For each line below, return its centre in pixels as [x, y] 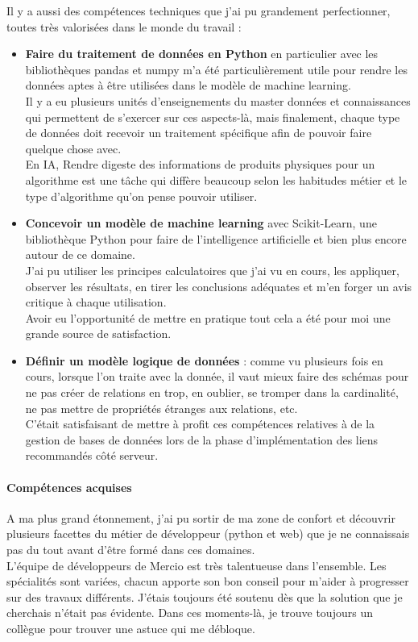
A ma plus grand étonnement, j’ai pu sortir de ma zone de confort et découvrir [201, 517]
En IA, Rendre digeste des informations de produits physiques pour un [200, 164]
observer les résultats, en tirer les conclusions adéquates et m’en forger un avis [219, 286]
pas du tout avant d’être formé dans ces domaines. [131, 550]
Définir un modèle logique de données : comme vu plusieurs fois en [204, 360]
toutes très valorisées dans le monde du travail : [124, 26]
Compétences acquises [69, 487]
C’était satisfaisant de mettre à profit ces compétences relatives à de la [200, 424]
